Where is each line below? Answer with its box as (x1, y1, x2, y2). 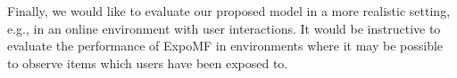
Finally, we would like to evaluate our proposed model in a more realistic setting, (7, 2, 451, 19)
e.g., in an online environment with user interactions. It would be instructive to (7, 19, 441, 37)
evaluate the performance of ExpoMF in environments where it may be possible (7, 36, 444, 55)
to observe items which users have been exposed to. (7, 53, 288, 72)
